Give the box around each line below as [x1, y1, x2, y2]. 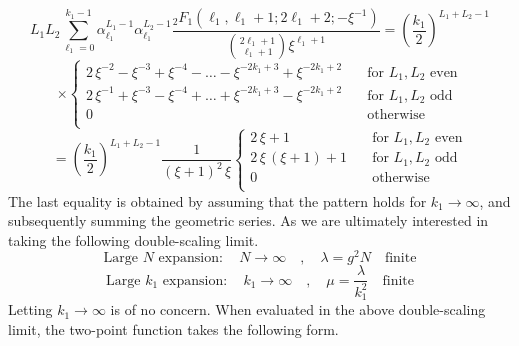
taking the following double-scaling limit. [8, 229, 259, 250]
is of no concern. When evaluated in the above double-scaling [110, 299, 486, 320]
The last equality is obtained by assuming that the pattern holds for [8, 190, 427, 211]
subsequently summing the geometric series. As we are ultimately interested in [8, 210, 489, 231]
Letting [8, 299, 53, 320]
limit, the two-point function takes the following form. [8, 318, 339, 339]
